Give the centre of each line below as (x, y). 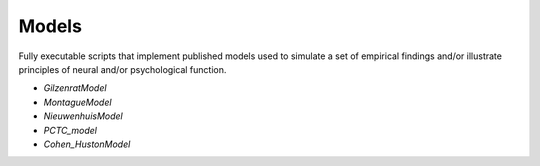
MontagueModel (77, 102)
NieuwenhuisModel (83, 116)
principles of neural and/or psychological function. (122, 69)
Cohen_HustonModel (87, 144)
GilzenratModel (75, 88)
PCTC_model (70, 130)
